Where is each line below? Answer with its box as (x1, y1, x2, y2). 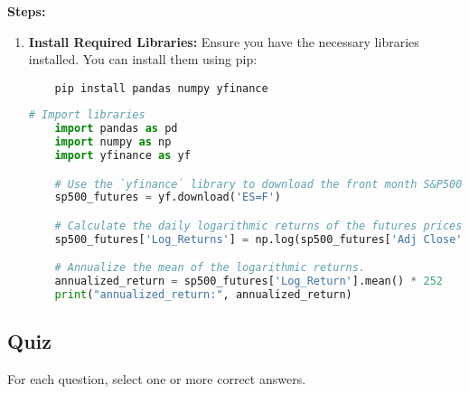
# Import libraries (28, 108, 145, 122)
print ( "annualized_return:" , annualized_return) (54, 288, 352, 302)
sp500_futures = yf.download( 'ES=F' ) (54, 191, 282, 204)
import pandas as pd (54, 122, 178, 136)
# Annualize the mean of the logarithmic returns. (54, 261, 366, 275)
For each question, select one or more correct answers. (7, 370, 306, 389)
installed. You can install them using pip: (28, 50, 258, 69)
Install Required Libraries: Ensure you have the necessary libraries (28, 32, 419, 51)
